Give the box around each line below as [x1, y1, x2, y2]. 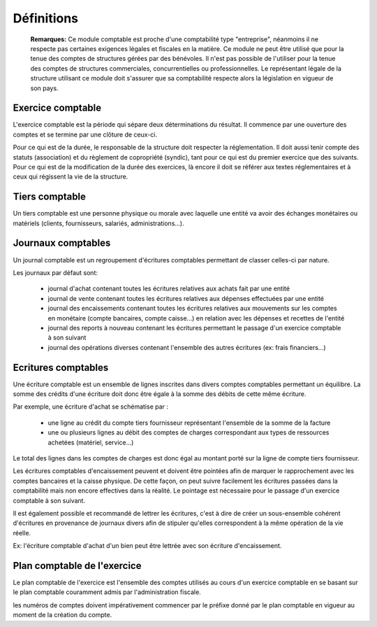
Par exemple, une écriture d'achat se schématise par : [13, 402, 169, 411]
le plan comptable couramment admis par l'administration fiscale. [13, 588, 202, 596]
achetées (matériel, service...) [47, 438, 134, 446]
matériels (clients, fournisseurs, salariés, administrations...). [13, 219, 184, 227]
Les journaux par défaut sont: [13, 268, 98, 276]
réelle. [13, 528, 31, 537]
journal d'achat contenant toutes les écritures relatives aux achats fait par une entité [47, 284, 290, 293]
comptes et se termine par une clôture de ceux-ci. [13, 130, 157, 139]
